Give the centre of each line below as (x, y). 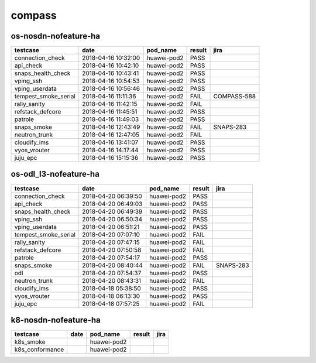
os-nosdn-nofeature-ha (56, 36)
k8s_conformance (39, 350)
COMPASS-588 (235, 97)
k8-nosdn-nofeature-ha (56, 320)
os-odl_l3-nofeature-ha (55, 174)
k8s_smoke (30, 342)
